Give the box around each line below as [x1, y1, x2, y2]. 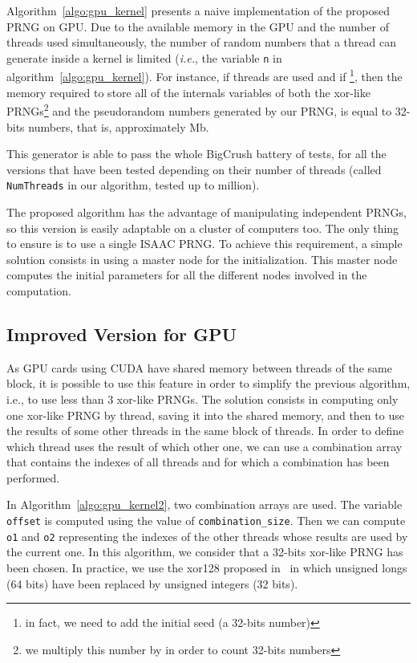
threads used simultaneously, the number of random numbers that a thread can [6, 34, 396, 51]
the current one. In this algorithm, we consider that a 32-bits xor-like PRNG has [6, 543, 403, 560]
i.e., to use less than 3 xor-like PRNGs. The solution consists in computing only [6, 390, 399, 407]
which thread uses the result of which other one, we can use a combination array [6, 437, 403, 454]
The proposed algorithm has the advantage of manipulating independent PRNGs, [6, 203, 407, 220]
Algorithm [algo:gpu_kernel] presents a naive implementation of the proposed [6, 2, 390, 18]
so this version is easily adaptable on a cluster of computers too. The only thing [6, 219, 399, 236]
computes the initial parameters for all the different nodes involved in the [6, 266, 367, 283]
